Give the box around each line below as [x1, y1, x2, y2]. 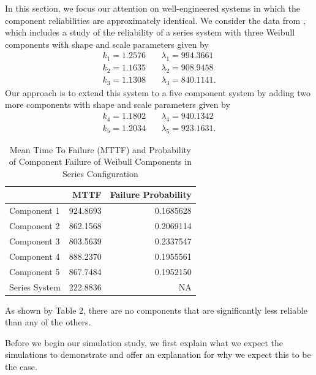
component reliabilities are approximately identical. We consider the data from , [5, 13, 306, 26]
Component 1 [9, 204, 60, 217]
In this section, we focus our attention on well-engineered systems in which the [5, 2, 300, 14]
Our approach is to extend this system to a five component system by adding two [5, 86, 311, 99]
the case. [5, 360, 37, 373]
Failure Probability [110, 188, 192, 201]
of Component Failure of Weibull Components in [9, 155, 192, 168]
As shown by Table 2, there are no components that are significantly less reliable [5, 303, 308, 316]
